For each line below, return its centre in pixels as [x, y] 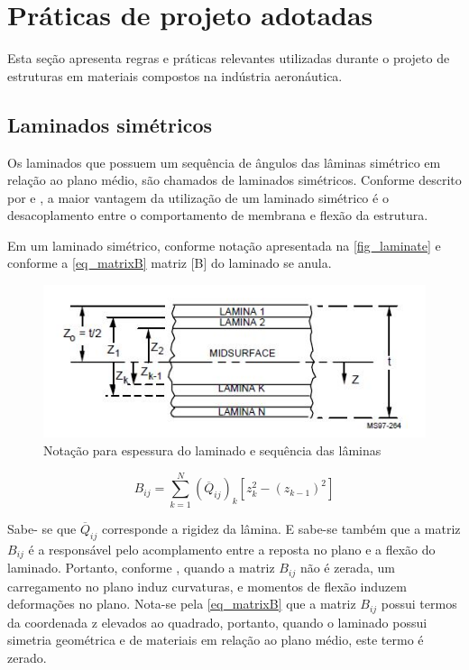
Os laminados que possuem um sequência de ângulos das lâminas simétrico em [224, 162]
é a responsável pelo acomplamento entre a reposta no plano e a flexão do [232, 549]
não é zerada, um [347, 568]
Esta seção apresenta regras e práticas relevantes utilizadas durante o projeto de [229, 58]
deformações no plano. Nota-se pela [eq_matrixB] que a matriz [182, 604]
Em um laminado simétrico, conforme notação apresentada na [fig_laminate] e [224, 245]
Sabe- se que [42, 528]
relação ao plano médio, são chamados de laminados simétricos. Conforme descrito [234, 180]
